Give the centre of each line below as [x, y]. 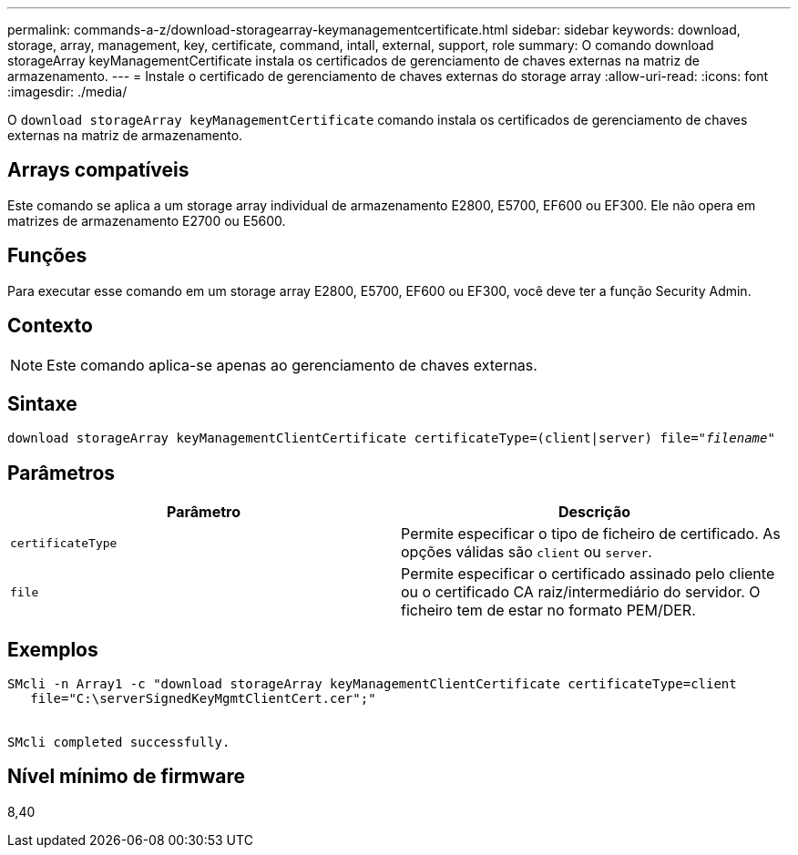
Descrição [594, 512]
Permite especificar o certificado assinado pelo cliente [588, 574]
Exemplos [53, 649]
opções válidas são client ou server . [527, 552]
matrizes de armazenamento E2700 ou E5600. [147, 220]
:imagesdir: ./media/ [67, 92]
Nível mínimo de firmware [127, 777]
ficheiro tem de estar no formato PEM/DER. [548, 611]
